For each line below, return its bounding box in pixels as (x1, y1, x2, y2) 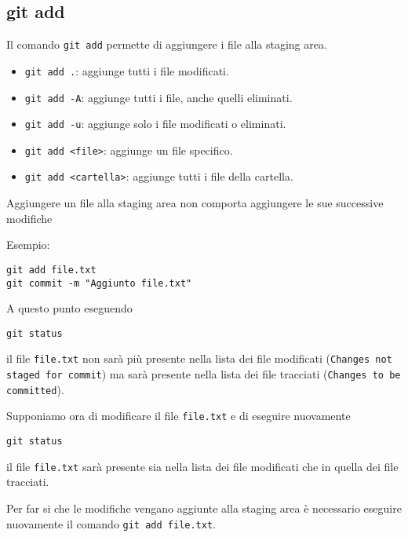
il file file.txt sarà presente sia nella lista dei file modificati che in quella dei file (6, 458, 399, 474)
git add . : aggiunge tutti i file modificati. (24, 62, 229, 79)
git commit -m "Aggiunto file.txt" (6, 277, 192, 289)
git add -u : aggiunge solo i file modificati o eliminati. (24, 115, 286, 132)
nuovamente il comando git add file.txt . (6, 515, 216, 532)
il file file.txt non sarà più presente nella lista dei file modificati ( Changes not (6, 350, 392, 367)
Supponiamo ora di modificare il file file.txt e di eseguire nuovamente (6, 407, 351, 424)
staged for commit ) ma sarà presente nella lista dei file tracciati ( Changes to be (6, 366, 401, 382)
